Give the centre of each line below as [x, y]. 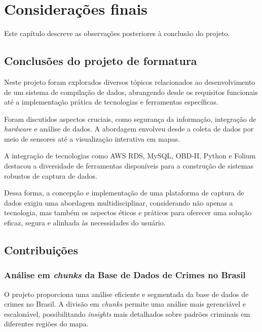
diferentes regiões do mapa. [46, 324]
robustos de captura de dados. [51, 175]
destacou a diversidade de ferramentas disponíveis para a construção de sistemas [129, 166]
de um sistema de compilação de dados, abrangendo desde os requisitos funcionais [131, 92]
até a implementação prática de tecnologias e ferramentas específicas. [111, 102]
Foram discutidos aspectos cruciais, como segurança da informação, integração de [130, 119]
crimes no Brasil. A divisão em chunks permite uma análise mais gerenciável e [125, 304]
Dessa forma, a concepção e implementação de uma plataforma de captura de [124, 193]
